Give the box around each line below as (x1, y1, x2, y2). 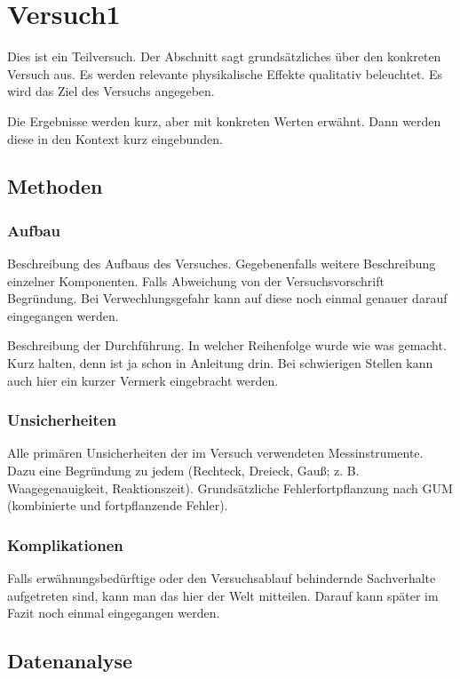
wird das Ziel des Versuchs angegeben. (7, 82, 215, 100)
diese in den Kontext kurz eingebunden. (7, 129, 223, 148)
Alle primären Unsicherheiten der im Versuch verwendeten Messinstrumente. (7, 443, 424, 462)
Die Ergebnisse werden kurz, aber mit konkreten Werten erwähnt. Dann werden (7, 111, 441, 130)
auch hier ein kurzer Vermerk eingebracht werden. (7, 371, 279, 389)
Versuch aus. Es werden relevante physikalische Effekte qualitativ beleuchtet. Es (7, 64, 442, 83)
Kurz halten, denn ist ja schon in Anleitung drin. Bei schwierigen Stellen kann (7, 354, 433, 372)
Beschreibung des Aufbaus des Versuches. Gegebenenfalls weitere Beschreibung (7, 254, 436, 273)
